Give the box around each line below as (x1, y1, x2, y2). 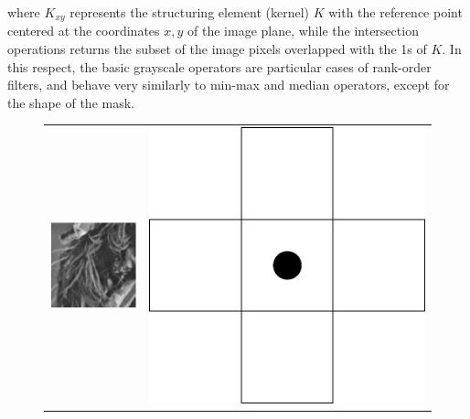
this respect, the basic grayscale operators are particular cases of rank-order (7, 57, 432, 76)
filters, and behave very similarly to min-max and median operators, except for (7, 75, 450, 94)
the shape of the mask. (7, 92, 134, 112)
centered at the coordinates (7, 21, 160, 40)
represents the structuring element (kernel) (69, 3, 309, 21)
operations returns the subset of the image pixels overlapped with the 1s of (7, 39, 427, 59)
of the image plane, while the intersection (187, 21, 419, 40)
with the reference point (328, 3, 463, 21)
